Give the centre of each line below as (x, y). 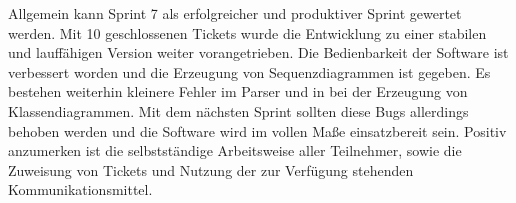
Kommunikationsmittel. (80, 189)
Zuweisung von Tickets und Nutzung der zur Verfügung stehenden (211, 169)
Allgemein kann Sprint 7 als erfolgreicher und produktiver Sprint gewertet (235, 13)
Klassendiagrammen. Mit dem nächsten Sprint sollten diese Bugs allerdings (238, 110)
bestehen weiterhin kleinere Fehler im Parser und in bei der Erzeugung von (238, 91)
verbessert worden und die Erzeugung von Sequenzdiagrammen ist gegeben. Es (249, 71)
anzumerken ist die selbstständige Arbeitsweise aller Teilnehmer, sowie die (235, 150)
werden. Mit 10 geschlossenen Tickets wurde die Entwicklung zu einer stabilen (247, 32)
